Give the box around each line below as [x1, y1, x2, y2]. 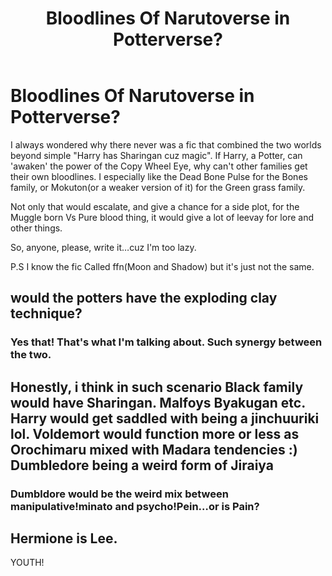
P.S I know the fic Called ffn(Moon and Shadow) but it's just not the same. [10, 260, 315, 272]
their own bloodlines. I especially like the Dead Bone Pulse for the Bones [10, 170, 308, 182]
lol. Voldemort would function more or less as [10, 425, 300, 442]
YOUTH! [10, 557, 45, 569]
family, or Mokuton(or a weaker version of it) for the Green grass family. [10, 181, 306, 193]
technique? [10, 305, 83, 322]
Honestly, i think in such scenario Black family [10, 378, 304, 396]
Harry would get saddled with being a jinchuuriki [10, 410, 320, 427]
